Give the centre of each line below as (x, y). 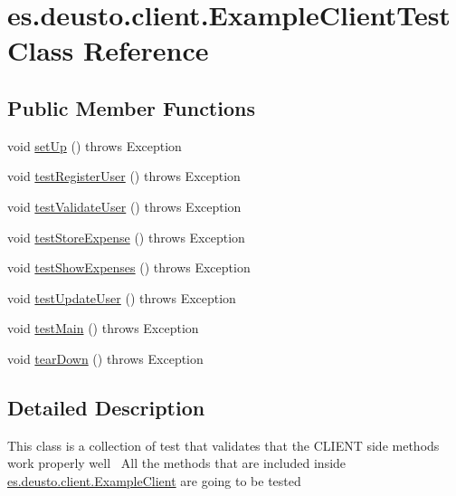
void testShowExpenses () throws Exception (129, 267)
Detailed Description (106, 407)
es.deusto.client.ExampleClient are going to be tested (154, 480)
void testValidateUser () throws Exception (124, 206)
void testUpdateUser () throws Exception (122, 297)
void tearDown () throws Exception (105, 358)
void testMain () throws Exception (103, 328)
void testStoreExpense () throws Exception (126, 237)
